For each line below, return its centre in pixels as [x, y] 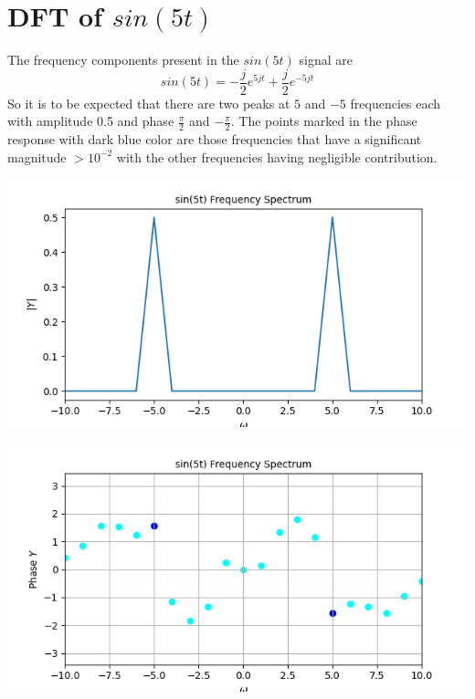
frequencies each [395, 103]
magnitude [37, 156]
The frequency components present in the [123, 60]
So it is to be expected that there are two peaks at [149, 103]
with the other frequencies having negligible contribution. [277, 156]
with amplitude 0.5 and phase [91, 121]
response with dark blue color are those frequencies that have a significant [215, 139]
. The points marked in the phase [324, 121]
